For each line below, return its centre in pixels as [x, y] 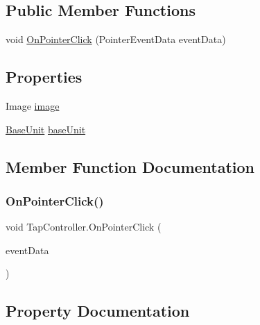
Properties [44, 77]
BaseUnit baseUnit [46, 129]
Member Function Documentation [130, 166]
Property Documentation [98, 311]
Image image [33, 106]
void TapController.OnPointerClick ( [84, 227]
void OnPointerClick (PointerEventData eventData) [116, 39]
